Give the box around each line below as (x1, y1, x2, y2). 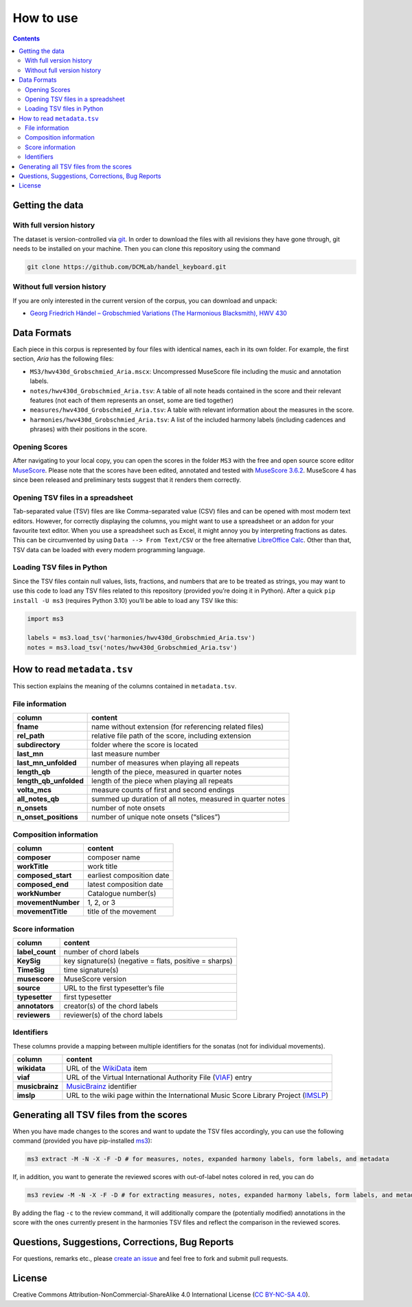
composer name (87, 853, 141, 862)
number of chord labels (63, 947, 139, 956)
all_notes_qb (16, 794, 60, 804)
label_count (16, 947, 56, 956)
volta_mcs (16, 785, 51, 795)
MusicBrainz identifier (66, 1081, 137, 1091)
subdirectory (16, 740, 61, 749)
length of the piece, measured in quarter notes (91, 767, 242, 777)
